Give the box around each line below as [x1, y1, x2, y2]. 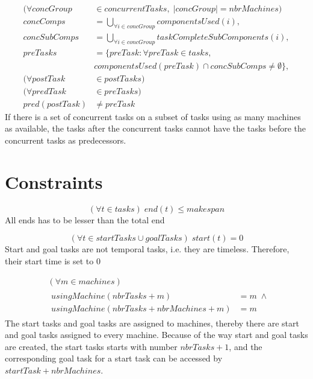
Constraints [5, 169, 103, 194]
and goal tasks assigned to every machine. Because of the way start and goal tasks [5, 328, 308, 341]
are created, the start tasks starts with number [5, 340, 178, 352]
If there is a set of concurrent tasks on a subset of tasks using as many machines [5, 110, 301, 123]
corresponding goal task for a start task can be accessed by [5, 352, 223, 365]
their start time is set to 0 [5, 254, 101, 267]
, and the [229, 340, 262, 352]
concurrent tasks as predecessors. [5, 134, 126, 147]
